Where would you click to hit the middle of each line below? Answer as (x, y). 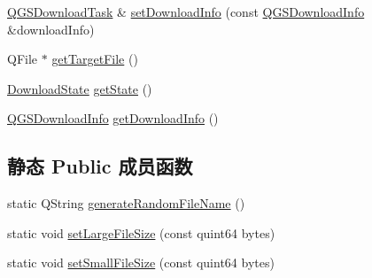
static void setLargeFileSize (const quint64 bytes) (141, 232)
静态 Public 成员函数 (100, 166)
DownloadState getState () (80, 88)
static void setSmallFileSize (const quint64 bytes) (141, 263)
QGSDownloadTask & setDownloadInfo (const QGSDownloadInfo (186, 12)
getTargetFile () (95, 59)
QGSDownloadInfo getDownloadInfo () (113, 118)
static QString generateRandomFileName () (126, 203)
